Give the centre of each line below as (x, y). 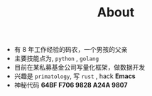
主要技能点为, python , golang (56, 58)
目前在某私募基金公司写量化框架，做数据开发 (80, 68)
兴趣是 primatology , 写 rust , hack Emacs (75, 76)
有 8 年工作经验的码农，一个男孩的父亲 (71, 50)
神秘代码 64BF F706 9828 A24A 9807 (71, 85)
